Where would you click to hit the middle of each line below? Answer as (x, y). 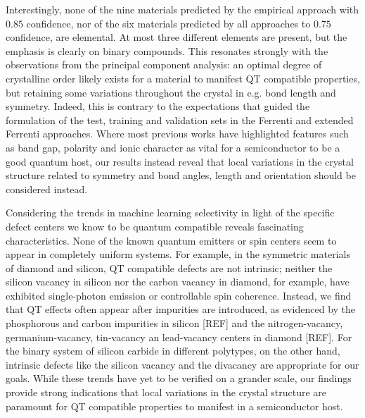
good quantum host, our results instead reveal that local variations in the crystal (180, 161)
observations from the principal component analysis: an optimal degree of (164, 64)
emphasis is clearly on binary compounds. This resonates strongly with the (167, 50)
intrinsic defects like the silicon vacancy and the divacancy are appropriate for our (182, 364)
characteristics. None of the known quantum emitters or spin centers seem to (171, 240)
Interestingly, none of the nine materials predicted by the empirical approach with (182, 9)
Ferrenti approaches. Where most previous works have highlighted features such (177, 134)
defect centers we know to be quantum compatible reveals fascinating (155, 226)
